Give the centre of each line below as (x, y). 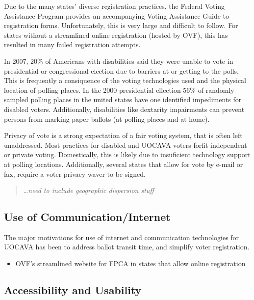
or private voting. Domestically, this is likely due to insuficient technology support (127, 154)
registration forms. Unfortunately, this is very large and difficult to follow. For (121, 25)
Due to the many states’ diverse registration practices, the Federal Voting (114, 6)
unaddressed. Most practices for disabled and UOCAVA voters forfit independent (126, 145)
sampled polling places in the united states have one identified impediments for (123, 99)
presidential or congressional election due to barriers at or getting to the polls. (121, 70)
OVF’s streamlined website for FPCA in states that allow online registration (130, 263)
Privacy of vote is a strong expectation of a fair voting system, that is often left (123, 135)
